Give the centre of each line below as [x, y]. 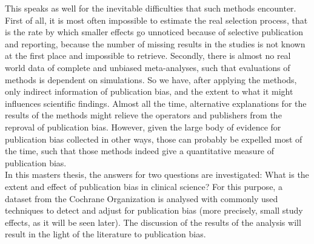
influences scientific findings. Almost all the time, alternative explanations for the [156, 103]
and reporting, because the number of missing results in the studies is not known [155, 43]
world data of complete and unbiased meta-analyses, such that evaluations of [148, 67]
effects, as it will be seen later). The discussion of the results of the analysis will [153, 222]
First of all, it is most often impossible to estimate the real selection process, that [156, 20]
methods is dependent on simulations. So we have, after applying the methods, [151, 79]
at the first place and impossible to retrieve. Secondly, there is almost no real [148, 56]
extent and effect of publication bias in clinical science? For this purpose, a [144, 186]
